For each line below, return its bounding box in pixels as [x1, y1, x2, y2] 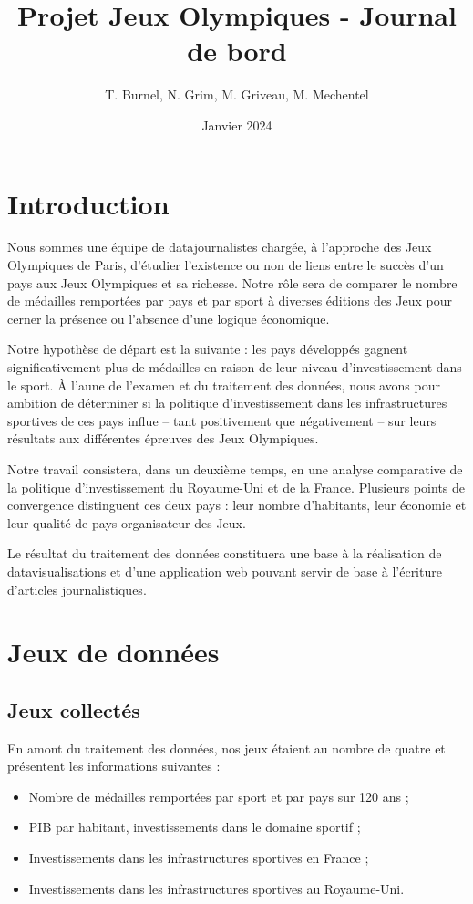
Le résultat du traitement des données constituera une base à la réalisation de [7, 544, 442, 563]
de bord [187, 32, 287, 69]
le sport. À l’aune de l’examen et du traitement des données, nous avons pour [7, 375, 440, 394]
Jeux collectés [7, 695, 140, 723]
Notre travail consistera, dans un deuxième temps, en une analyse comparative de [7, 459, 463, 478]
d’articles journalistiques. [7, 579, 147, 598]
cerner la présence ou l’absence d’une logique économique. [7, 308, 330, 327]
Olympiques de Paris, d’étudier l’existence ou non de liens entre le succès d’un [7, 255, 444, 275]
